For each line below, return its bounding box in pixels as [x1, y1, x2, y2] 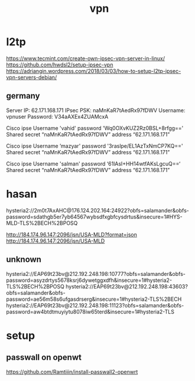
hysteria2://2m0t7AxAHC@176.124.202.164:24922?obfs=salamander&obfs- [6, 207, 189, 214]
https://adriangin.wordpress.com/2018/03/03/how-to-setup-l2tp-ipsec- [6, 67, 181, 74]
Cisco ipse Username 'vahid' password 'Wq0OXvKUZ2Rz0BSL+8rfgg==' [6, 124, 184, 132]
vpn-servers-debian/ [6, 74, 57, 81]
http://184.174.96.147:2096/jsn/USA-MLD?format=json [6, 231, 137, 238]
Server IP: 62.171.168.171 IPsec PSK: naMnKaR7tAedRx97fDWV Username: [6, 106, 186, 114]
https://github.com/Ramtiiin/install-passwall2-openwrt [6, 368, 138, 375]
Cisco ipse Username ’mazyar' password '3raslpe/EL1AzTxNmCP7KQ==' [6, 142, 183, 150]
